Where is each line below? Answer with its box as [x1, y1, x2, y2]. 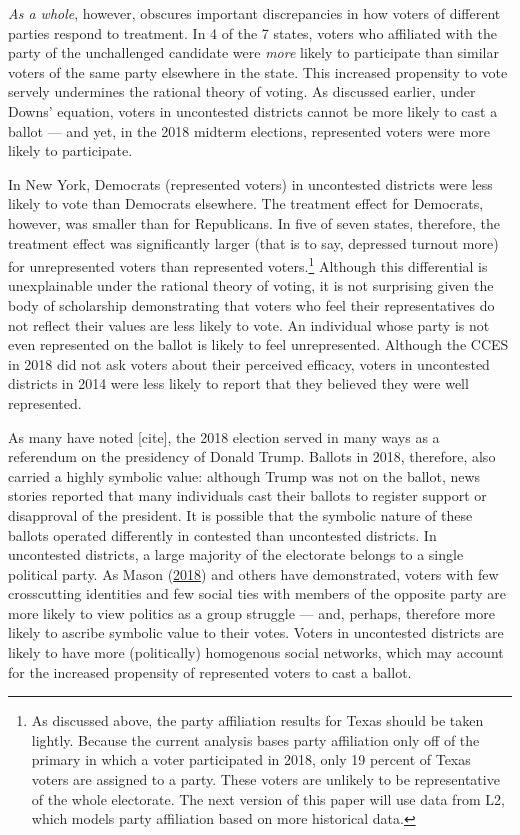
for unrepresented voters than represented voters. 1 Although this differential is [8, 253, 488, 276]
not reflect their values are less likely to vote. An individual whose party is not [8, 314, 490, 335]
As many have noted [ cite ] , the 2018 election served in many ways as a [8, 426, 440, 447]
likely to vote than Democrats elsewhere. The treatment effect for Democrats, [8, 193, 484, 214]
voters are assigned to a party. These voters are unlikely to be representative [31, 769, 500, 790]
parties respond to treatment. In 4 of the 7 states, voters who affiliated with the [8, 22, 497, 43]
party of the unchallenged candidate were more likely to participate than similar [8, 42, 499, 63]
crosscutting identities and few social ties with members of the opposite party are [8, 583, 507, 604]
